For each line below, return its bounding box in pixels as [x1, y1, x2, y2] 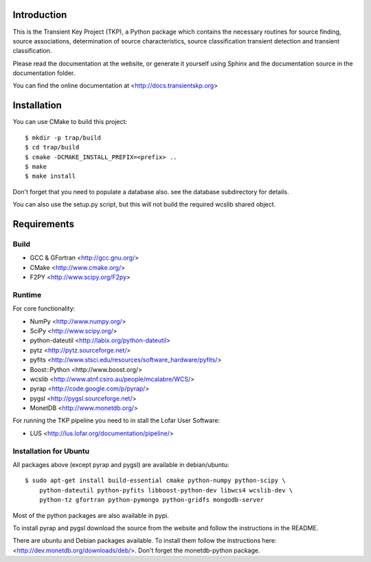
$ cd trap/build [25, 143, 80, 152]
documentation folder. [12, 69, 76, 77]
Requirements [12, 218, 75, 230]
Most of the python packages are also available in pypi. [12, 511, 170, 519]
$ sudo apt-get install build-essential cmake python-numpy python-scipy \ [25, 477, 286, 485]
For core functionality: [12, 304, 76, 313]
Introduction [12, 9, 67, 21]
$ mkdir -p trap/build [25, 134, 102, 141]
